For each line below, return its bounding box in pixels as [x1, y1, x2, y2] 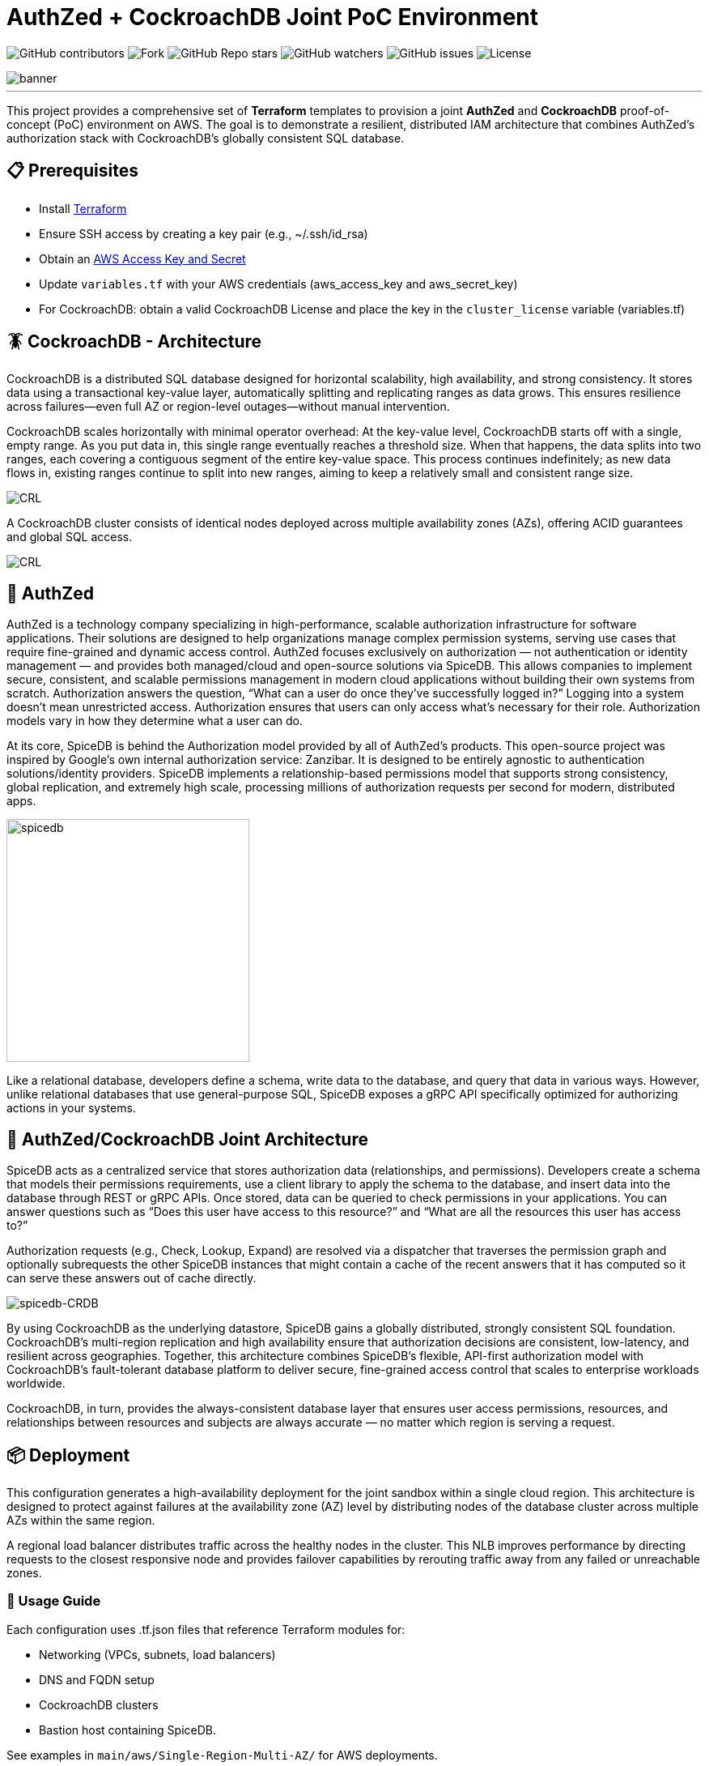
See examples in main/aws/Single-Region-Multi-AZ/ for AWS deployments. [6, 1747, 438, 1762]
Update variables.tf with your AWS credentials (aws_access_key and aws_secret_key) [39, 276, 518, 291]
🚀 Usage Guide [6, 1593, 101, 1610]
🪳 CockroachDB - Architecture [6, 331, 261, 352]
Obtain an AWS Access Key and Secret [39, 251, 246, 266]
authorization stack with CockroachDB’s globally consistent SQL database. [6, 130, 405, 145]
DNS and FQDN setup [39, 1672, 155, 1687]
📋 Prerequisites [6, 160, 138, 181]
